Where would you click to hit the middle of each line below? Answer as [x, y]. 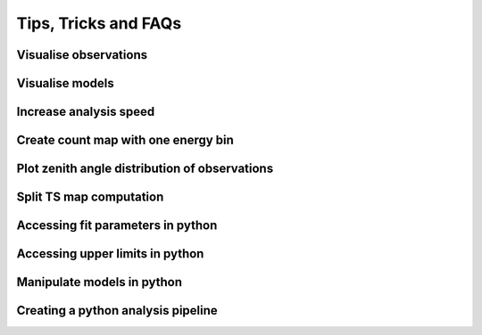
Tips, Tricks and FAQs [99, 23]
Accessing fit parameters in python [117, 226]
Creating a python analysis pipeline [117, 310]
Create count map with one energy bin [125, 140]
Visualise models [66, 83]
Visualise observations [82, 55]
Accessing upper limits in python [110, 254]
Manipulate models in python [100, 282]
